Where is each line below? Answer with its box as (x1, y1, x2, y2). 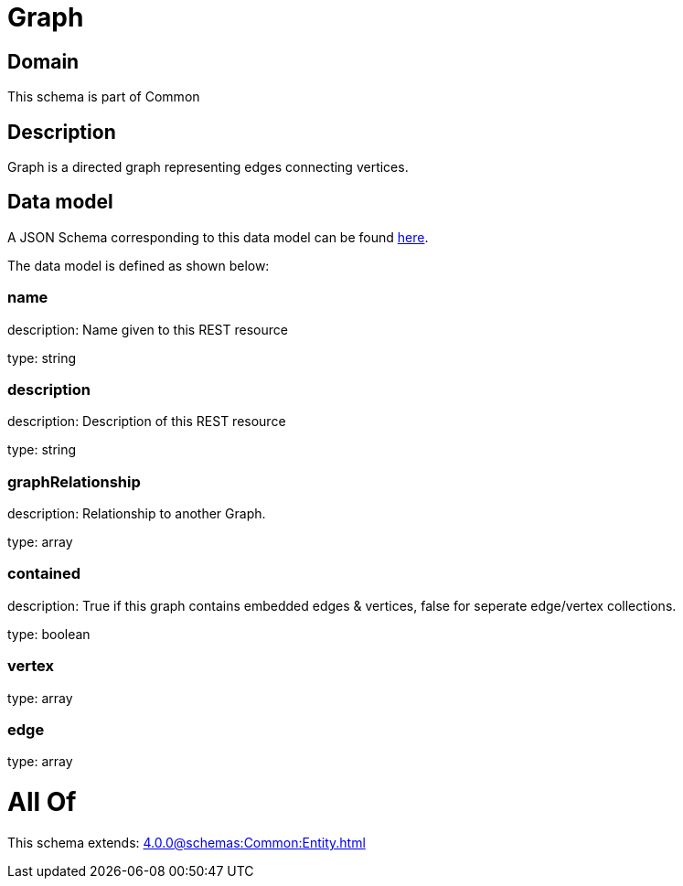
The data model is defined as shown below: (7, 257, 270, 273)
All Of (7, 786, 77, 818)
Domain (7, 49, 80, 73)
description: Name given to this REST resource (7, 321, 288, 337)
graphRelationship (7, 472, 141, 491)
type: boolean (7, 625, 91, 642)
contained (7, 564, 81, 583)
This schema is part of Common (7, 89, 200, 105)
